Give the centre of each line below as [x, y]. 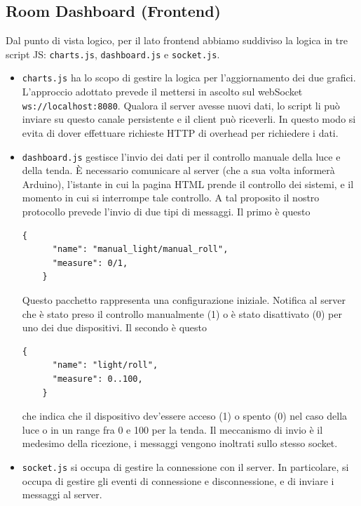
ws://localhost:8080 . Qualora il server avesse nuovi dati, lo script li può [181, 105]
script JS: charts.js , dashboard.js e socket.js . [113, 54]
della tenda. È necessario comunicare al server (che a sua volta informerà [178, 170]
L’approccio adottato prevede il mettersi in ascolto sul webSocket [162, 92]
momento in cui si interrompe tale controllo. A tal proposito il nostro [171, 198]
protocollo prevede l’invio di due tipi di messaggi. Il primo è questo [166, 211]
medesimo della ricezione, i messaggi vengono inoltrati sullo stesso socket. [180, 443]
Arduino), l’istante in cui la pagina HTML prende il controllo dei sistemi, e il [188, 184]
